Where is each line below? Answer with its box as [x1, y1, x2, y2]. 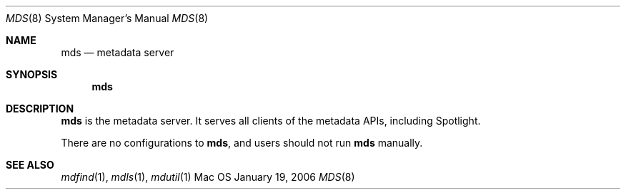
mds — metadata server [61, 46, 174, 58]
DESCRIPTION [6, 102, 74, 115]
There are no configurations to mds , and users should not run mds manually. [61, 137, 423, 149]
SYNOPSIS [6, 68, 58, 80]
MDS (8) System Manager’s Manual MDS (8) [6, 12, 209, 24]
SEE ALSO [6, 159, 54, 171]
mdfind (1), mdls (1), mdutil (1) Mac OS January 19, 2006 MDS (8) [61, 171, 355, 183]
